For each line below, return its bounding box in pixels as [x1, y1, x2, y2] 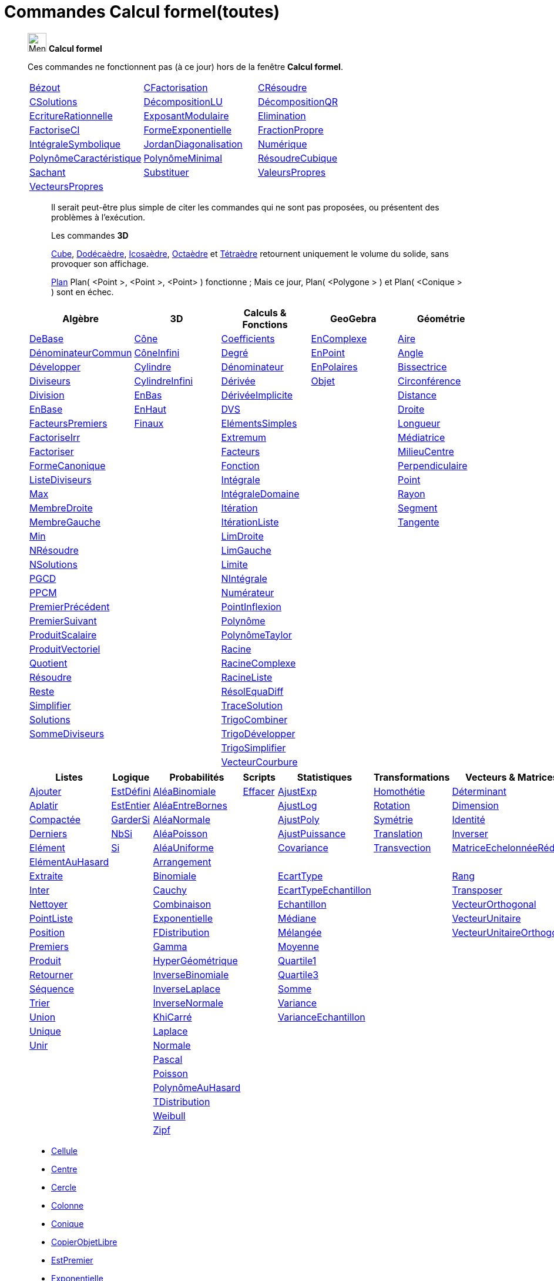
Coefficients [221, 332, 275, 345]
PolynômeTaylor [221, 628, 292, 641]
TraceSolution [221, 699, 283, 711]
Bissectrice [398, 360, 447, 373]
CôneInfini [134, 346, 180, 359]
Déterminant [452, 785, 507, 797]
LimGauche [221, 544, 271, 556]
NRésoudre [29, 544, 79, 556]
